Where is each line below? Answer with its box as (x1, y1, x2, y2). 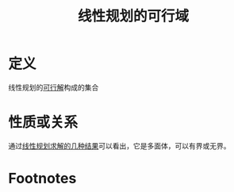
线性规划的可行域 (77, 7, 189, 25)
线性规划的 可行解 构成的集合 (8, 83, 99, 92)
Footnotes (8, 170, 77, 187)
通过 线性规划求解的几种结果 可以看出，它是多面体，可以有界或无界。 (8, 140, 231, 151)
